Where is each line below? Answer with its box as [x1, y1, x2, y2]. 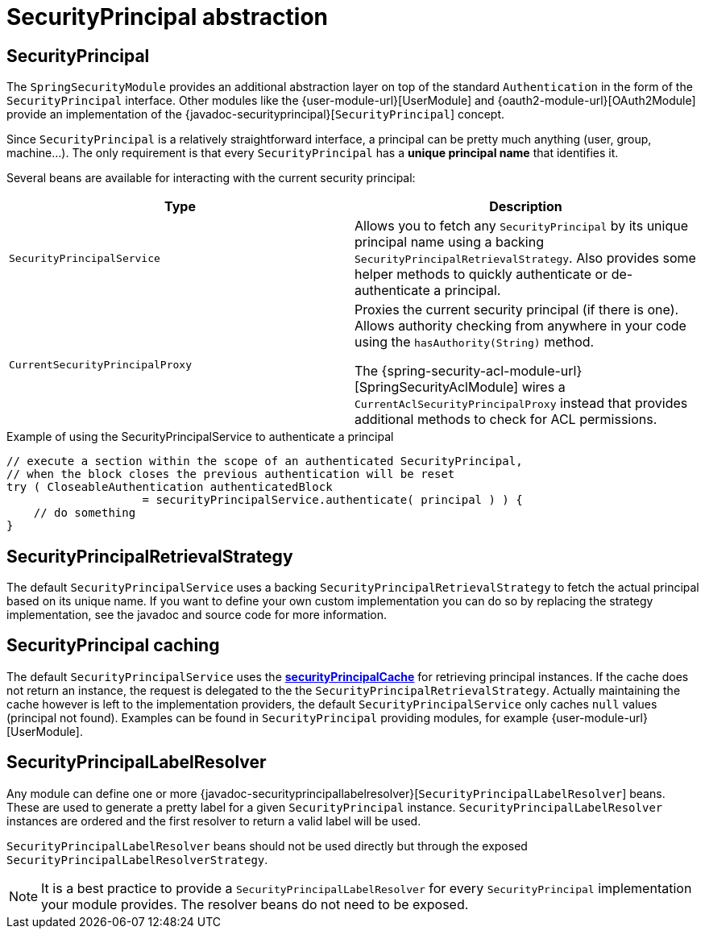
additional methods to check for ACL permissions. [355, 411, 657, 428]
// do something [33, 506, 136, 520]
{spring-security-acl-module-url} [381, 363, 583, 380]
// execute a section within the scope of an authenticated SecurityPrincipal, [6, 455, 523, 468]
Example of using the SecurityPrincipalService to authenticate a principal [6, 430, 394, 444]
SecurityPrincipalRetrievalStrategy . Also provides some [355, 250, 696, 267]
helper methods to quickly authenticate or [355, 266, 608, 283]
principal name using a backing [355, 234, 544, 251]
